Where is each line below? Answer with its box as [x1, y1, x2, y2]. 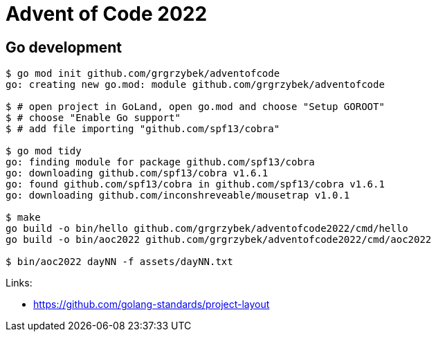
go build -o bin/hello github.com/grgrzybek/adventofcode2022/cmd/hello [6, 223, 408, 235]
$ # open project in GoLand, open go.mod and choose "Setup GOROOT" [6, 101, 385, 113]
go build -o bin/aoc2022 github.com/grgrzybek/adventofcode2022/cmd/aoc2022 [6, 234, 432, 246]
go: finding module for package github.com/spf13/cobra [6, 156, 315, 168]
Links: [6, 277, 33, 289]
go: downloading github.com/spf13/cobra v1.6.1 [6, 167, 269, 179]
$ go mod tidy [6, 145, 82, 157]
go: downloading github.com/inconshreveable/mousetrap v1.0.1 [6, 190, 350, 201]
